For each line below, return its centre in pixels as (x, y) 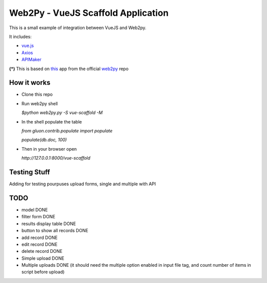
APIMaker (31, 60)
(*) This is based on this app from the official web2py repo (69, 69)
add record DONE (40, 238)
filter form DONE (38, 217)
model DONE (35, 209)
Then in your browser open (49, 149)
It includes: (20, 37)
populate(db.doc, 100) (44, 140)
